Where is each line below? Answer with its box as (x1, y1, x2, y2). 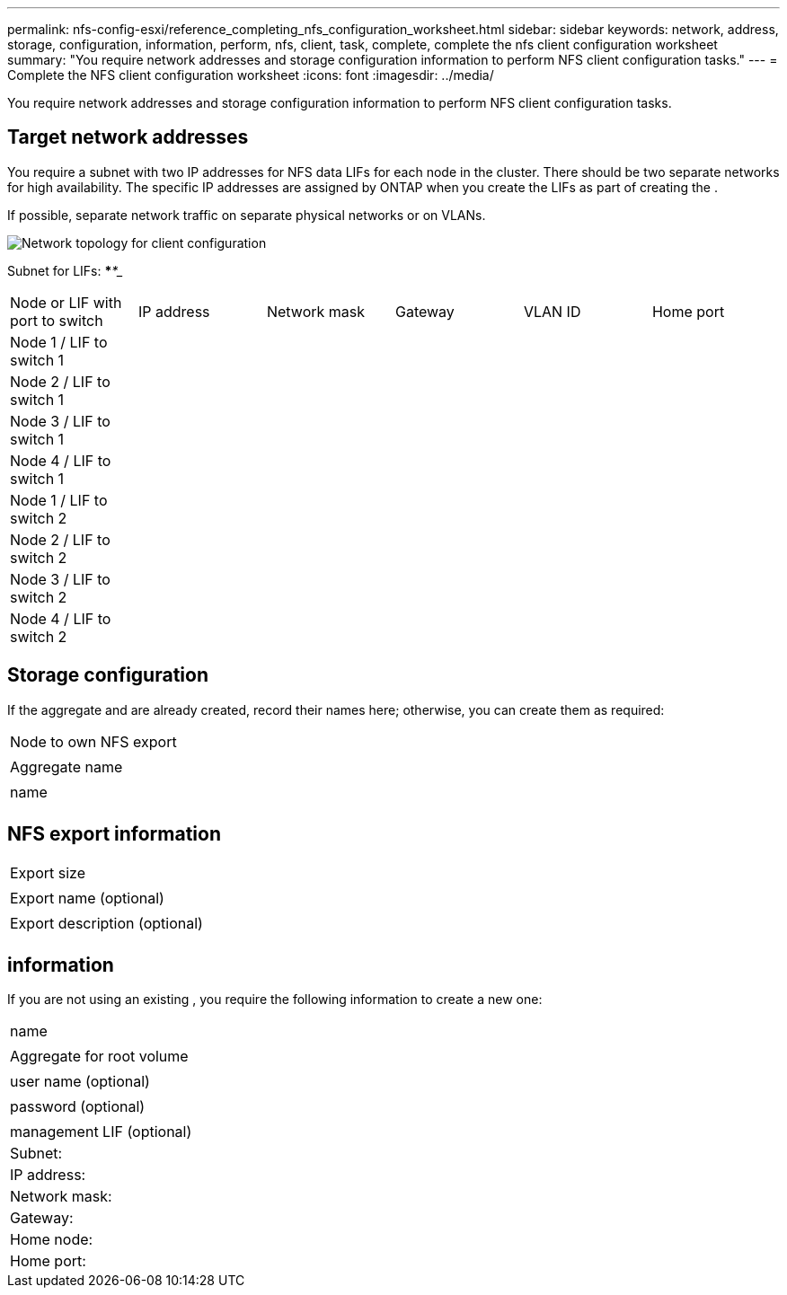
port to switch (10, 311, 103, 330)
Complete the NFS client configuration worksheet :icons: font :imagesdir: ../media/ (7, 67, 494, 83)
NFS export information (7, 823, 222, 846)
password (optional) (10, 1097, 146, 1116)
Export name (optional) (10, 888, 164, 907)
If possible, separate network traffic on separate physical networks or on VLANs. (7, 207, 486, 223)
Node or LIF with (10, 293, 122, 312)
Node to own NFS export (10, 732, 177, 751)
